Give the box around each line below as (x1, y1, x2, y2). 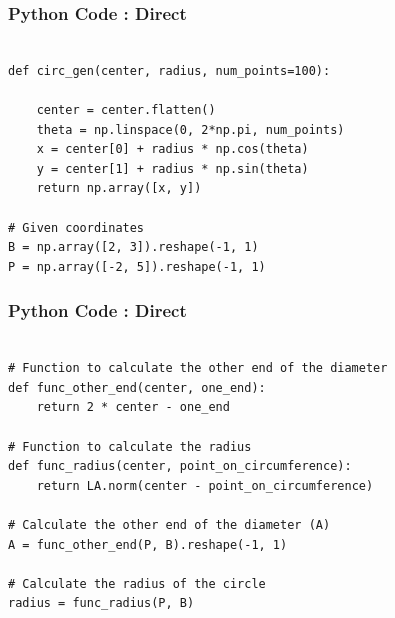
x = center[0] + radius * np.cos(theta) (36, 142, 309, 157)
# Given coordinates (8, 220, 145, 235)
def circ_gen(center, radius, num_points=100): (8, 63, 331, 78)
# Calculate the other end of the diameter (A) (8, 517, 331, 532)
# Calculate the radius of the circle (8, 576, 266, 591)
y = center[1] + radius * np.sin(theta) (36, 161, 309, 176)
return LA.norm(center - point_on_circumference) (36, 478, 374, 493)
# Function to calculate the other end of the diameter (8, 361, 388, 376)
